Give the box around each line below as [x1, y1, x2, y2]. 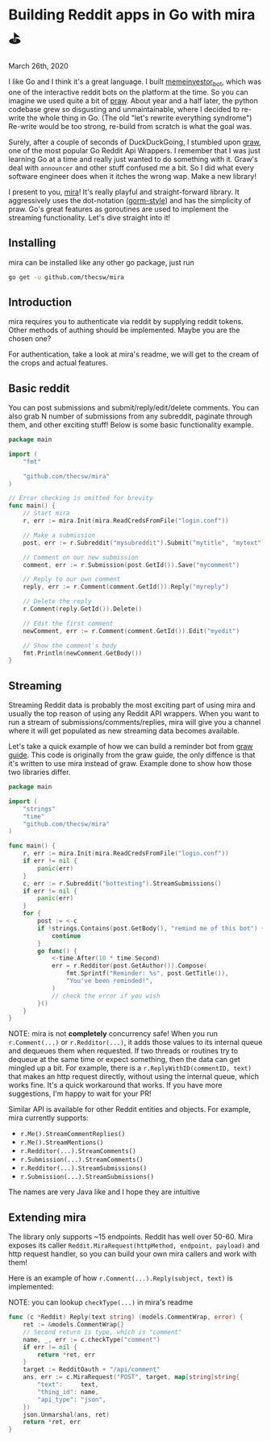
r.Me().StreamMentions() [19, 1139, 104, 1147]
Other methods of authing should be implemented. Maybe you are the [8, 325, 240, 335]
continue [51, 931, 81, 940]
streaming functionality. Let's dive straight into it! [8, 212, 171, 223]
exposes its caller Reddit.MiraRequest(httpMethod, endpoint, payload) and [8, 1240, 261, 1251]
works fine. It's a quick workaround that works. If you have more [8, 1081, 223, 1090]
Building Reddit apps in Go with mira [8, 6, 256, 24]
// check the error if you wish [51, 992, 161, 1000]
